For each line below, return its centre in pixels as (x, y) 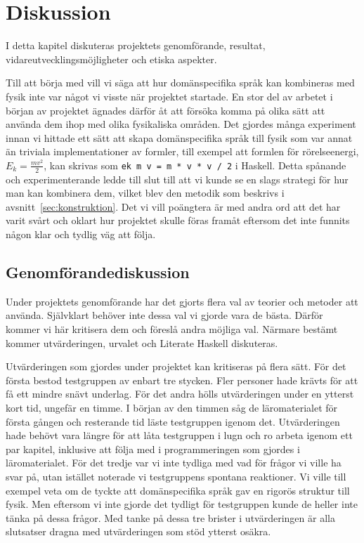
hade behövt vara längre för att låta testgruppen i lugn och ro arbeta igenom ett (179, 435)
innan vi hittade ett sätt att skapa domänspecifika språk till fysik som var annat (179, 137)
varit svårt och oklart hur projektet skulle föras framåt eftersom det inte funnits (178, 220)
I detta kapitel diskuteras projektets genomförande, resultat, (136, 45)
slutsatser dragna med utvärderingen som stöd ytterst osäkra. (138, 531)
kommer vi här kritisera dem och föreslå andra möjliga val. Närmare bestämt (172, 329)
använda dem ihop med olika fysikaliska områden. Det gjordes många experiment (181, 124)
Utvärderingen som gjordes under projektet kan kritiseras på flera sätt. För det (176, 366)
